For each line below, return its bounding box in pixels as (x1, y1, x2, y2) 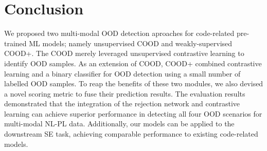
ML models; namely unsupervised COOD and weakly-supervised (29, 37, 233, 48)
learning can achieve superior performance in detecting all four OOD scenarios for (4, 108, 262, 119)
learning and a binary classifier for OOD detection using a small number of (4, 68, 241, 79)
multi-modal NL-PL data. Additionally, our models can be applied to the (4, 118, 235, 129)
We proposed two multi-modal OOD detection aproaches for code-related (4, 28, 235, 39)
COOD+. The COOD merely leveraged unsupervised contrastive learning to (4, 48, 244, 59)
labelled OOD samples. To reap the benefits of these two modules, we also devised (4, 78, 263, 89)
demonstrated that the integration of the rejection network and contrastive (4, 98, 240, 109)
